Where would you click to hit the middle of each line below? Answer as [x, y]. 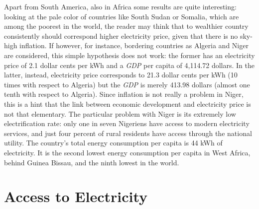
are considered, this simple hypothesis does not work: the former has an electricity [129, 55]
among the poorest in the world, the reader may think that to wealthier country [126, 26]
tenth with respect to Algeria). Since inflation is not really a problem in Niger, [124, 94]
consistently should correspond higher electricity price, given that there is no [121, 35]
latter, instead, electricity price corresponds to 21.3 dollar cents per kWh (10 [121, 75]
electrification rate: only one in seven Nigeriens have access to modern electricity [127, 123]
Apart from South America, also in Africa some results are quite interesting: [120, 6]
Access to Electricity [76, 196]
